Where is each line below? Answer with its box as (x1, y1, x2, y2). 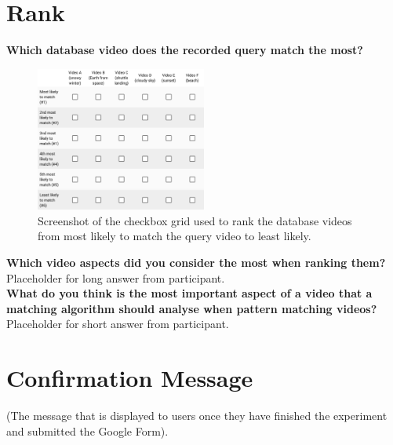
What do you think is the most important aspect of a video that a (6, 285, 373, 301)
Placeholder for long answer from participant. (6, 269, 225, 286)
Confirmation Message (6, 362, 253, 394)
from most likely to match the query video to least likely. (38, 228, 311, 244)
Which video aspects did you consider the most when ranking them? (6, 254, 386, 270)
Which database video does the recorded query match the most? (6, 42, 363, 58)
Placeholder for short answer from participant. (6, 316, 229, 332)
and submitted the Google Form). (6, 422, 169, 439)
